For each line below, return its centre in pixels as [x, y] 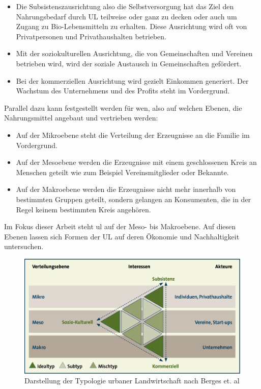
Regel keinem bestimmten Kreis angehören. [83, 209]
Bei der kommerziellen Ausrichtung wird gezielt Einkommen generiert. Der [132, 80]
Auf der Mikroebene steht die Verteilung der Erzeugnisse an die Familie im [133, 135]
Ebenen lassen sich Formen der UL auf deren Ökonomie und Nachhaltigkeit [122, 236]
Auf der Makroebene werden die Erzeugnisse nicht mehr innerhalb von [126, 189]
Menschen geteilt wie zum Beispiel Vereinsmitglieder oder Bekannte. [122, 172]
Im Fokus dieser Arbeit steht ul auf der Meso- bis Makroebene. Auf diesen [120, 226]
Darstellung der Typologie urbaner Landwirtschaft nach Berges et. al [132, 381]
